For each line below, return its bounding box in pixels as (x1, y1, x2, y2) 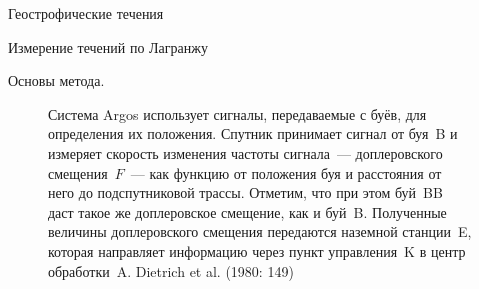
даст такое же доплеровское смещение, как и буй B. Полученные (48, 201, 447, 222)
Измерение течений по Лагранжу (8, 36, 208, 57)
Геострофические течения (8, 3, 164, 23)
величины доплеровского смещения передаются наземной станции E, (48, 221, 472, 242)
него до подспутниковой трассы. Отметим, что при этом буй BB (48, 182, 443, 203)
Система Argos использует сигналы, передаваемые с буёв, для (48, 103, 427, 124)
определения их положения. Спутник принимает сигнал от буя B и (48, 123, 458, 144)
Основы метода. (8, 70, 105, 91)
